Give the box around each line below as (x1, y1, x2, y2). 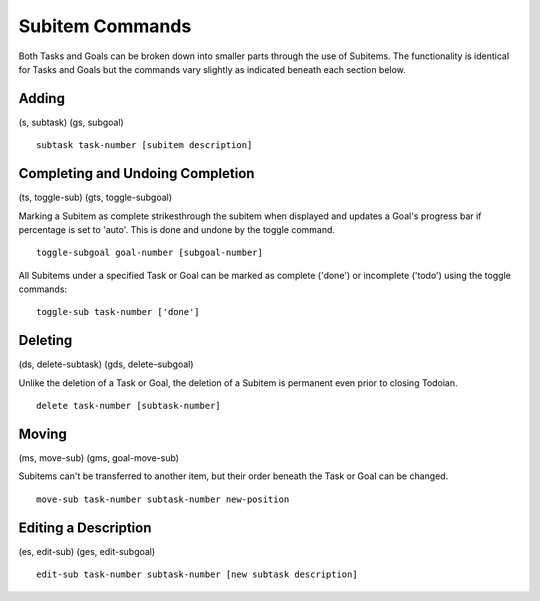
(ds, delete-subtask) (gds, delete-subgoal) (18, 358, 194, 370)
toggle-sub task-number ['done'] (36, 306, 200, 318)
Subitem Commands (18, 15, 192, 37)
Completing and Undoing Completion (18, 165, 255, 182)
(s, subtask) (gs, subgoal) (18, 116, 124, 128)
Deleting (18, 332, 73, 349)
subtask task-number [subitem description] (36, 140, 253, 151)
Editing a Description (18, 519, 152, 536)
